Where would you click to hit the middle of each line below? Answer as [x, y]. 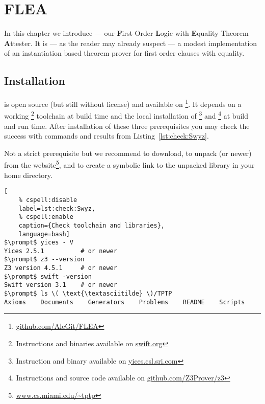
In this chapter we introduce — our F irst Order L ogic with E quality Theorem [126, 33]
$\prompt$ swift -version [48, 276]
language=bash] [44, 234]
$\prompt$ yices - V [39, 243]
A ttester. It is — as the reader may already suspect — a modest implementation [131, 43]
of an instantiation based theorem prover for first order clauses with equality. [124, 53]
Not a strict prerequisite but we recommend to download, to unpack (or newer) [128, 153]
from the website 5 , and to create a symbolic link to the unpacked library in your [129, 164]
